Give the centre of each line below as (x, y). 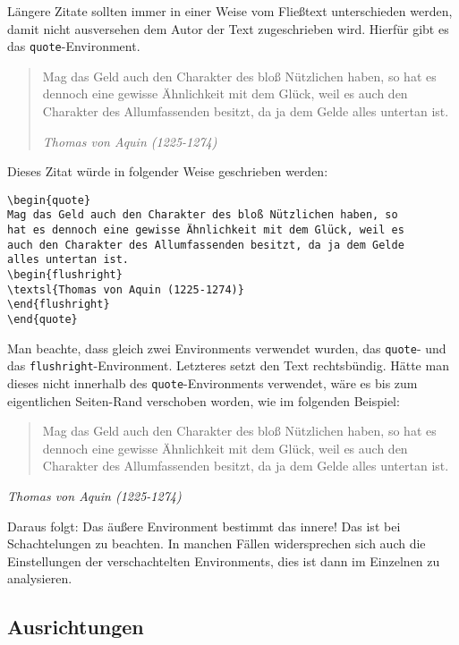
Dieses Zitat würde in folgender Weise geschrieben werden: (168, 171)
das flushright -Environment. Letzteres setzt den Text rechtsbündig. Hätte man (228, 365)
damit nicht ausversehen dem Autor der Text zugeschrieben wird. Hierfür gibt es (228, 28)
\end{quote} (42, 320)
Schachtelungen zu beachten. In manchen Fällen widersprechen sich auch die (217, 543)
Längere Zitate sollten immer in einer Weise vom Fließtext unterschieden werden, (230, 11)
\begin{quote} (49, 200)
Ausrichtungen (76, 627)
